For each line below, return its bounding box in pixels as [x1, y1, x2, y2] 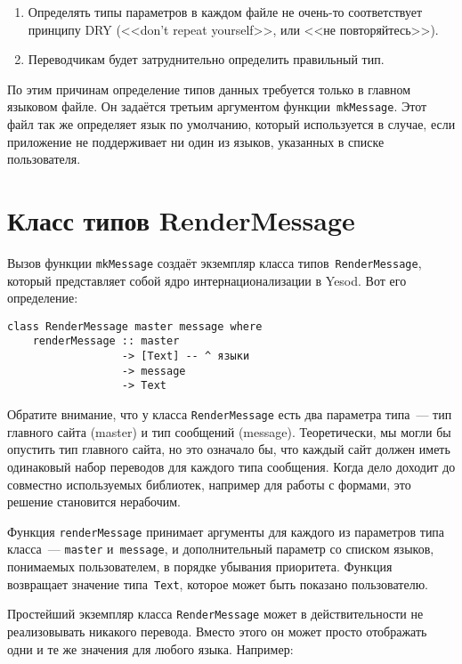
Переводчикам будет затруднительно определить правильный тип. [28, 50, 385, 69]
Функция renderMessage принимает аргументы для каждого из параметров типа [7, 522, 445, 540]
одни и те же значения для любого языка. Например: [7, 639, 294, 658]
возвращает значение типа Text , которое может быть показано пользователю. [7, 574, 429, 593]
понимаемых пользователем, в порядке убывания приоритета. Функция [7, 557, 393, 575]
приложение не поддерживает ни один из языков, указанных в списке [7, 132, 385, 150]
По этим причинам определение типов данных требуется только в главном [7, 79, 411, 98]
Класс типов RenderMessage [7, 202, 355, 238]
